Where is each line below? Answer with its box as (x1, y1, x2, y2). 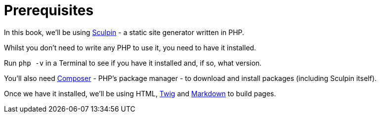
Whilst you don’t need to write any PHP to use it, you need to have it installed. (4, 43, 256, 52)
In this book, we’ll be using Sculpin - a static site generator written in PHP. (4, 28, 245, 37)
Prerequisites (4, 2, 94, 19)
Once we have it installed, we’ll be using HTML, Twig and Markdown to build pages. (4, 89, 276, 98)
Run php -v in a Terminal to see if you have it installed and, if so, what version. (4, 58, 262, 67)
